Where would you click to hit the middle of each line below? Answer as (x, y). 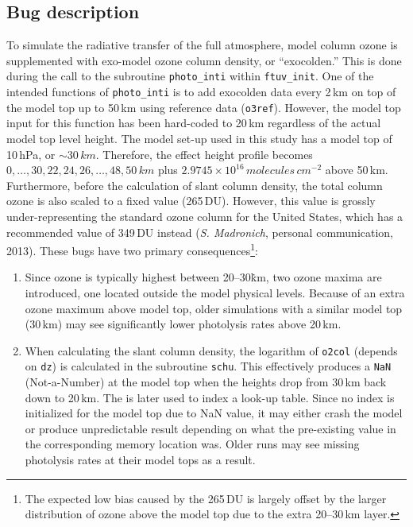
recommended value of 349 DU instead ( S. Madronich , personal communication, (200, 232)
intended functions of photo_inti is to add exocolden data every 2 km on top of (201, 92)
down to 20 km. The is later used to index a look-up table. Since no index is (210, 397)
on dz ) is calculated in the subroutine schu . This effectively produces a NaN (208, 366)
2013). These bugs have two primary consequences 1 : (132, 249)
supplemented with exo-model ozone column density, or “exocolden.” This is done (204, 60)
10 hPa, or (31, 154)
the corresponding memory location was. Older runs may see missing (192, 444)
